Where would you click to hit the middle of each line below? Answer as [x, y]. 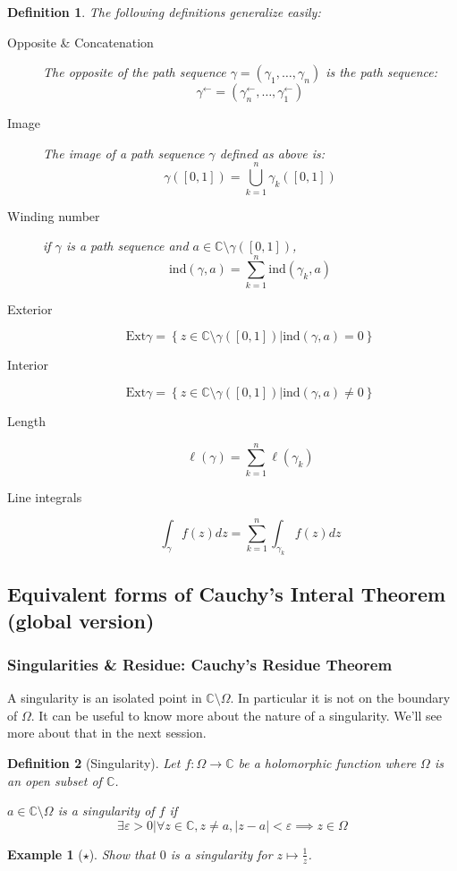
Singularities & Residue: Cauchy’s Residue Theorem [200, 664]
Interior [28, 365]
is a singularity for [221, 854]
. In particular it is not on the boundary [340, 698]
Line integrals [45, 496]
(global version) [81, 620]
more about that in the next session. [107, 733]
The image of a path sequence [124, 153]
